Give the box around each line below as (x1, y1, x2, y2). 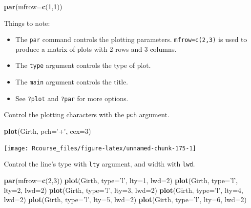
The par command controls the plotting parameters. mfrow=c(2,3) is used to (15, 34, 247, 44)
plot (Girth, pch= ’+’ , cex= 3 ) (4, 126, 91, 136)
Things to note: (4, 18, 50, 28)
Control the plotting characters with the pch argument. (4, 109, 169, 120)
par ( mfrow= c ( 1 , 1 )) (4, 1, 63, 11)
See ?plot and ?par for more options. (15, 93, 128, 103)
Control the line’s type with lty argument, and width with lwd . (4, 159, 195, 169)
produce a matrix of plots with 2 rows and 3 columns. (15, 43, 177, 54)
